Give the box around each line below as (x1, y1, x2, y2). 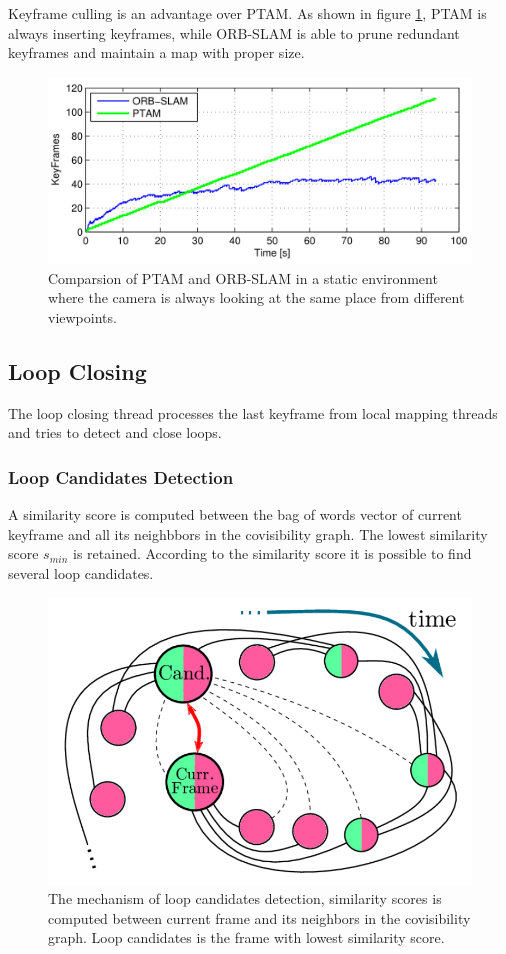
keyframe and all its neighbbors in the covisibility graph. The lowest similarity (8, 523, 488, 544)
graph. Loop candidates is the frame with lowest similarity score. (48, 927, 445, 948)
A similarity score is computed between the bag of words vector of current (8, 503, 462, 524)
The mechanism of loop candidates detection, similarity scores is (48, 888, 442, 909)
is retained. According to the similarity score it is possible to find (73, 543, 472, 564)
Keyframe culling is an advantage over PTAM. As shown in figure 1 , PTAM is (8, 3, 487, 23)
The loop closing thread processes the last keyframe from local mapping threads (8, 402, 498, 423)
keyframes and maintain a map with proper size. (8, 42, 305, 63)
